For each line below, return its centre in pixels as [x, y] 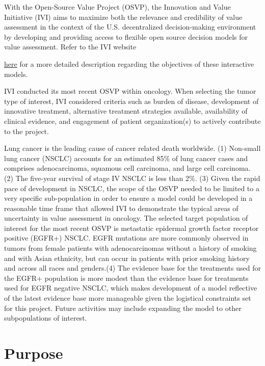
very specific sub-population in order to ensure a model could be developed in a [128, 198]
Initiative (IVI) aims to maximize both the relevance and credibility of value [123, 17]
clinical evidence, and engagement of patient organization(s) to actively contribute [132, 121]
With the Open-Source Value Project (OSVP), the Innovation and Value [117, 7]
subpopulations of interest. [46, 318]
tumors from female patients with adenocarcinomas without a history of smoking [130, 248]
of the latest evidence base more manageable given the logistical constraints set [128, 298]
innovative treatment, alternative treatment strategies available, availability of [126, 111]
